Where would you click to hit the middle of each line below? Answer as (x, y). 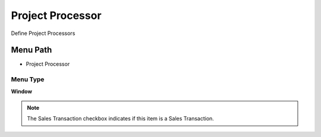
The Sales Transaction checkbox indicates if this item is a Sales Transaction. (120, 119)
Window (22, 91)
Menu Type (28, 79)
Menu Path (32, 50)
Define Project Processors (43, 33)
